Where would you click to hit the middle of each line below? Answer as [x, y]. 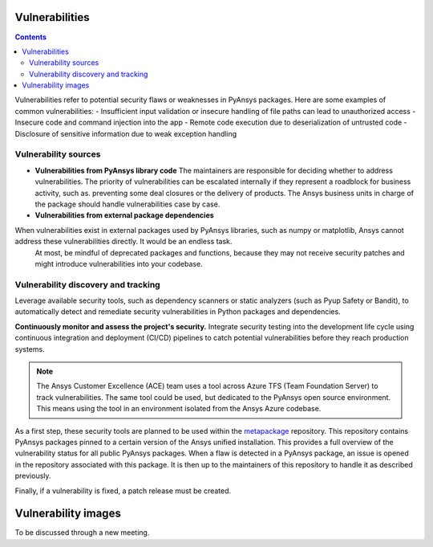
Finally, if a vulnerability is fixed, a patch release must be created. [123, 491]
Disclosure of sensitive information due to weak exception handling [126, 133]
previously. [33, 476]
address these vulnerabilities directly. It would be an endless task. [123, 242]
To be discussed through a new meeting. [82, 533]
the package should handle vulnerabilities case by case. [127, 204]
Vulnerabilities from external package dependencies [124, 215]
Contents [31, 37]
